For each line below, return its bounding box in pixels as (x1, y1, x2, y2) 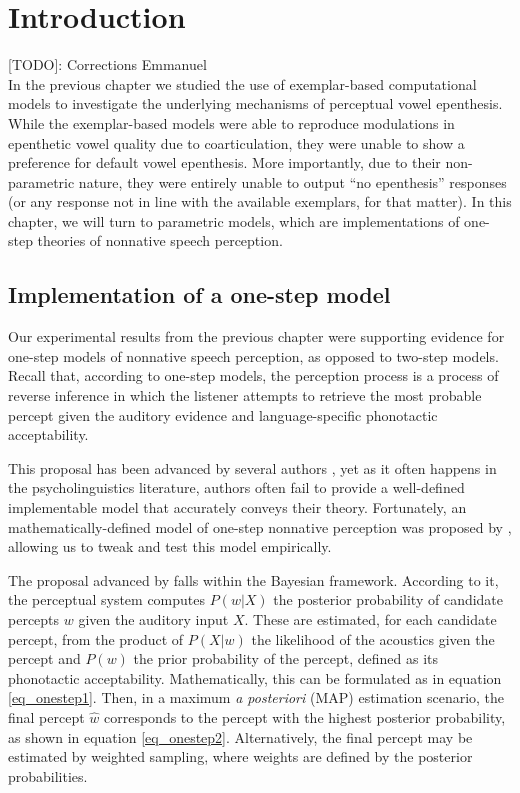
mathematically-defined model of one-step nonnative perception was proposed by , (8, 516, 512, 537)
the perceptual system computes (8, 589, 206, 610)
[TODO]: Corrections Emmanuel (8, 54, 207, 75)
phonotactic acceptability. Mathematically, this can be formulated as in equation (8, 667, 502, 688)
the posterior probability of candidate (273, 589, 504, 610)
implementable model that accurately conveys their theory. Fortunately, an (8, 497, 467, 518)
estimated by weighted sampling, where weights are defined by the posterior (8, 746, 473, 767)
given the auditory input (78, 608, 229, 629)
